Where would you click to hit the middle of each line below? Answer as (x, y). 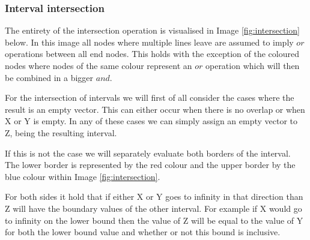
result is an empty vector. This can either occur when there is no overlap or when (155, 109)
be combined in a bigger (49, 77)
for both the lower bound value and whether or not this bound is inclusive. (143, 232)
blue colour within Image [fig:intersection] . (83, 176)
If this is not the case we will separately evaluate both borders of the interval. (148, 153)
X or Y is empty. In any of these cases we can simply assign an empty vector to (151, 121)
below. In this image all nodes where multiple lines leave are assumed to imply (149, 42)
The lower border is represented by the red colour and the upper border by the (150, 165)
